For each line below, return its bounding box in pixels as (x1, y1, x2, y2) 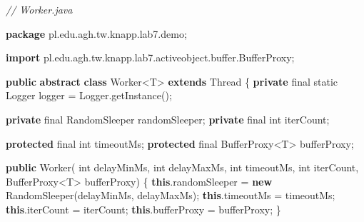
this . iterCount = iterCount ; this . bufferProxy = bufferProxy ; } (6, 201, 281, 216)
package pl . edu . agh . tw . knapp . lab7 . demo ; (6, 26, 187, 41)
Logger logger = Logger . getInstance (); (6, 88, 172, 103)
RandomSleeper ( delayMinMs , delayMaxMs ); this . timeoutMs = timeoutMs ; (6, 188, 335, 203)
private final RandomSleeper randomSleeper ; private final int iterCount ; (6, 111, 330, 126)
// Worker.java (6, 2, 73, 16)
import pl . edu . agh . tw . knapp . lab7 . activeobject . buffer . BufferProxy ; (6, 50, 295, 65)
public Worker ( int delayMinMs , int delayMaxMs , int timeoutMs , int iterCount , (6, 160, 359, 175)
